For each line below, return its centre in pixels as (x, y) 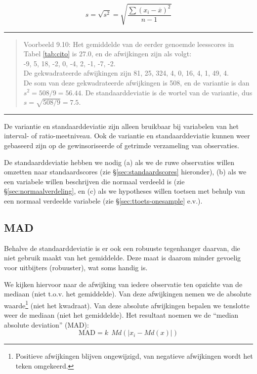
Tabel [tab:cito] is (50, 54)
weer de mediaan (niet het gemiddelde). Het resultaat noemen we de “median (121, 315)
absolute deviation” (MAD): (46, 324)
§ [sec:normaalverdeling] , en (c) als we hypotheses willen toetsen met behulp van (125, 191)
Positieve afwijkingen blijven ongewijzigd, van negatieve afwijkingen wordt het (134, 356)
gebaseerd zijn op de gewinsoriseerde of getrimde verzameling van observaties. (122, 145)
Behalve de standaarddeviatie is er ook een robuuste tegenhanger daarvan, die (122, 248)
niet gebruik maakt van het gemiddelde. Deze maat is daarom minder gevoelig (123, 258)
